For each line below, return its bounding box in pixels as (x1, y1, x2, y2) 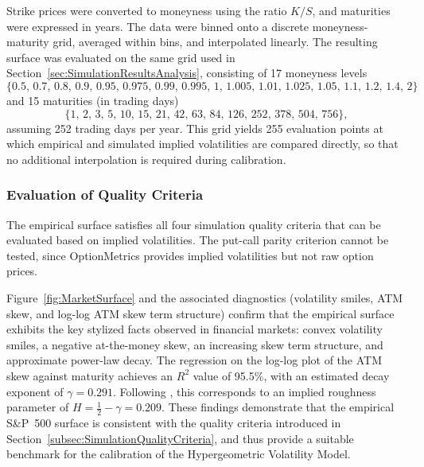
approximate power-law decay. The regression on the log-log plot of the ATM (6, 352, 383, 368)
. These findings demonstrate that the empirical (161, 399, 395, 415)
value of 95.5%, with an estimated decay (193, 367, 390, 383)
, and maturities (312, 2, 391, 18)
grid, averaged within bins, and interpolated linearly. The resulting (53, 33, 378, 50)
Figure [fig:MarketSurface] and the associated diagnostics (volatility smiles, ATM (6, 289, 403, 305)
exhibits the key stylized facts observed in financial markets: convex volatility (6, 321, 383, 337)
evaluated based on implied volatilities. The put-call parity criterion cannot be (6, 232, 389, 248)
